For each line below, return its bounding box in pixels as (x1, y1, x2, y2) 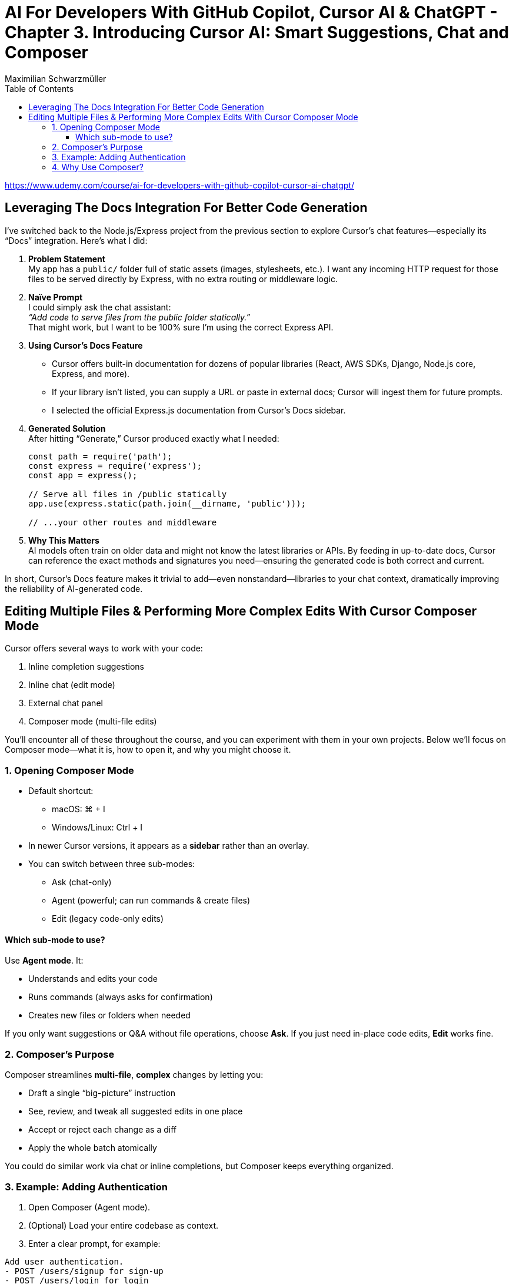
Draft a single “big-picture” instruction (28, 1088, 176, 1098)
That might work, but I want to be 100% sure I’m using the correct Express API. (28, 322, 334, 332)
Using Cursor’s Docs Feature (28, 340, 143, 350)
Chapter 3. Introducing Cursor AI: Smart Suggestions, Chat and (5, 22, 509, 42)
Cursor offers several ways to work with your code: (5, 643, 203, 654)
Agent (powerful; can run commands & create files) (52, 895, 251, 906)
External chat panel (28, 698, 103, 709)
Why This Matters (28, 535, 99, 545)
